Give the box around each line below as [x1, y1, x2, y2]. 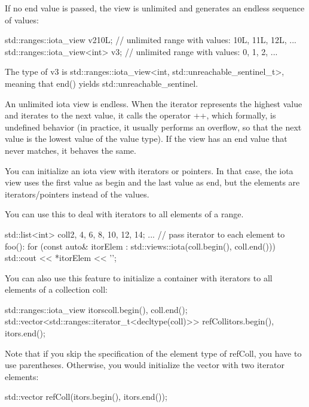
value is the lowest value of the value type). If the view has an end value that [5, 132, 287, 145]
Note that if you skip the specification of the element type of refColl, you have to [5, 347, 302, 359]
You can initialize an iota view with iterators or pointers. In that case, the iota [5, 164, 293, 177]
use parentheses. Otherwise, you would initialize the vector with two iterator [5, 359, 284, 371]
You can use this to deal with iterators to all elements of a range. [5, 208, 244, 220]
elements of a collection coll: [5, 283, 108, 296]
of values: [5, 13, 39, 26]
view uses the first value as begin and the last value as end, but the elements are [5, 176, 300, 189]
